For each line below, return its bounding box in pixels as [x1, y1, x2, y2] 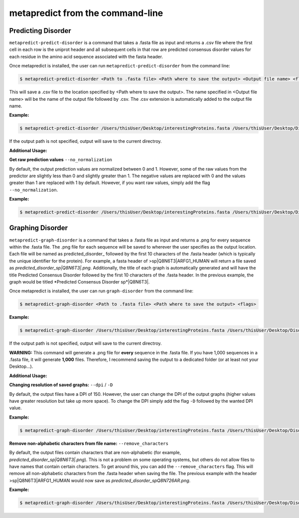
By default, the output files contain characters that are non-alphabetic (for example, [9, 450, 181, 456]
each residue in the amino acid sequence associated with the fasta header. [9, 53, 163, 59]
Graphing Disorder [9, 224, 68, 232]
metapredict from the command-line [9, 7, 163, 18]
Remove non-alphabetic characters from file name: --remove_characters [9, 440, 169, 446]
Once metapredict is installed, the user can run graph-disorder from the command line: [9, 288, 194, 294]
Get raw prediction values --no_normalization [9, 157, 112, 163]
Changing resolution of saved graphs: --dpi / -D [9, 382, 113, 388]
